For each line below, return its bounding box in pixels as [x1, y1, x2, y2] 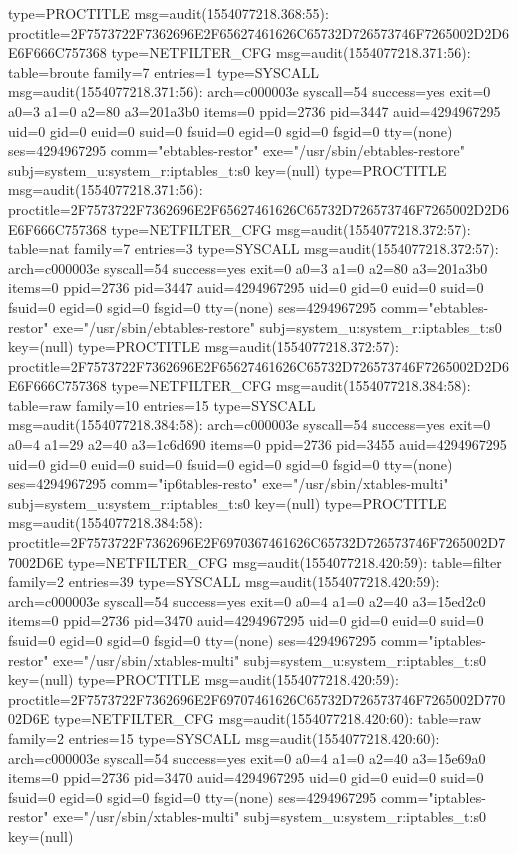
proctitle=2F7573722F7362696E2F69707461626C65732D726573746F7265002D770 [8, 688, 506, 709]
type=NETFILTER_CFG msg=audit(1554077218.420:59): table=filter [67, 551, 502, 572]
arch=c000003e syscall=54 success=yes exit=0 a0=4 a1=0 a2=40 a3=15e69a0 [8, 747, 486, 768]
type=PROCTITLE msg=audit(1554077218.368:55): [8, 3, 329, 23]
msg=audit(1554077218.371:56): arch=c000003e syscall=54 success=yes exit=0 [8, 81, 491, 102]
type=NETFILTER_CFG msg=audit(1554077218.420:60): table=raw [53, 708, 482, 729]
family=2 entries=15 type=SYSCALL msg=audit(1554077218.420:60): [8, 727, 440, 748]
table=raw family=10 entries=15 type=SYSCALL [8, 394, 316, 415]
